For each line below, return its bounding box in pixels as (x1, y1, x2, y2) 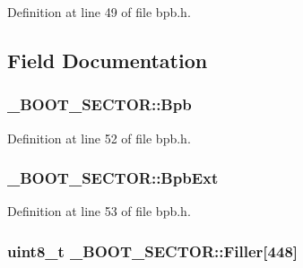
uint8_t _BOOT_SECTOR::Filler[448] (7, 239, 299, 262)
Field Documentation (7, 46, 208, 73)
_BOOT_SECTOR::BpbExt (7, 167, 219, 189)
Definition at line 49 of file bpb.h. (7, 3, 191, 21)
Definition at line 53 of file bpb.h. (7, 202, 191, 220)
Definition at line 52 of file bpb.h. (7, 128, 191, 147)
